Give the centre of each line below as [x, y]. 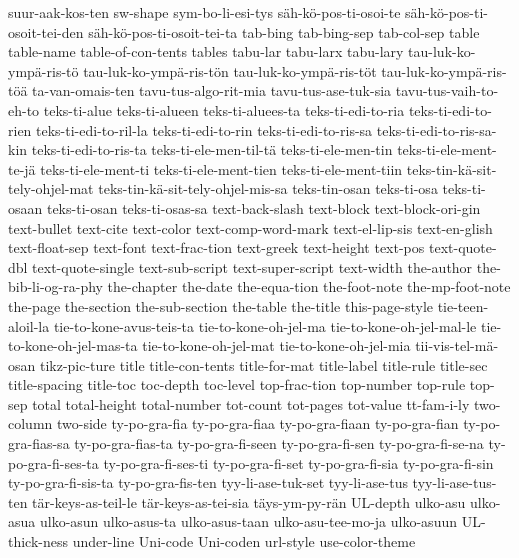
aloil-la [29, 325]
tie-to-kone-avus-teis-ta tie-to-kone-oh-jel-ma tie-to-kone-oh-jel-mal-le [265, 325]
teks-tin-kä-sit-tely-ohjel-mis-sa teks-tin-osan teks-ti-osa [268, 188]
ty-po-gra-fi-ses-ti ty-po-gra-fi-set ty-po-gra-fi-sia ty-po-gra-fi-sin [298, 462]
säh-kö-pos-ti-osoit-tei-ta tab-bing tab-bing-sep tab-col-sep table [284, 31]
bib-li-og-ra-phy [55, 286]
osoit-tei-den [46, 31]
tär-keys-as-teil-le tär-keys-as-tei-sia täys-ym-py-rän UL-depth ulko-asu [249, 501]
